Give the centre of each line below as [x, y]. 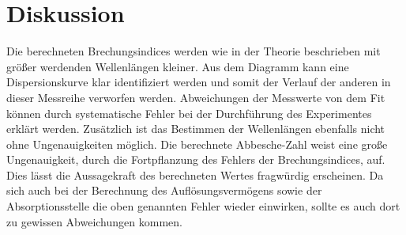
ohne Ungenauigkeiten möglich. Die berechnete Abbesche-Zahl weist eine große [197, 144]
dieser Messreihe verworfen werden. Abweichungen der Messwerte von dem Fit [196, 97]
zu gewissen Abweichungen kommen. [94, 221]
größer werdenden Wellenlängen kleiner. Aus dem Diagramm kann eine [178, 66]
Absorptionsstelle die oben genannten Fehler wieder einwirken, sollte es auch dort [203, 206]
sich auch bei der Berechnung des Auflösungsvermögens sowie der [164, 190]
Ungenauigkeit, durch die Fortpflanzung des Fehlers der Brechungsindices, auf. [196, 159]
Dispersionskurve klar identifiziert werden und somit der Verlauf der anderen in [199, 82]
